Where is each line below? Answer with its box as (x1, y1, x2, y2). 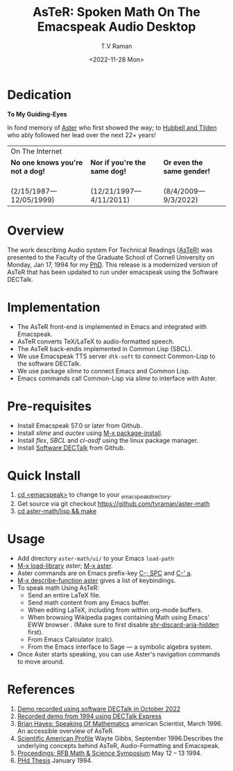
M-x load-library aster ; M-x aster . (17, 561, 113, 570)
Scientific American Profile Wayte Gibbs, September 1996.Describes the (17, 734, 223, 743)
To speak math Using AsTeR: (17, 584, 99, 592)
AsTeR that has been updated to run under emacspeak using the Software (7, 268, 218, 276)
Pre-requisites (7, 398, 92, 414)
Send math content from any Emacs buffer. (27, 598, 150, 607)
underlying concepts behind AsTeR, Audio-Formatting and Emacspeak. (17, 742, 221, 750)
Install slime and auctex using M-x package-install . (17, 428, 163, 437)
